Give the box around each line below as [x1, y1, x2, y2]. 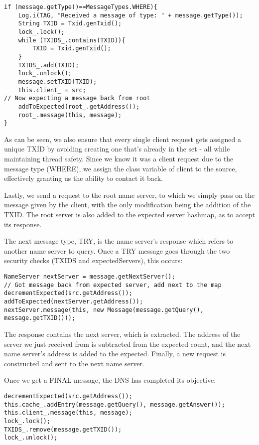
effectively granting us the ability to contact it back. [4, 173, 163, 183]
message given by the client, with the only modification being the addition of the [4, 199, 251, 210]
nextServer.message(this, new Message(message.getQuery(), [4, 306, 204, 313]
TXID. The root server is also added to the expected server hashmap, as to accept [4, 209, 255, 219]
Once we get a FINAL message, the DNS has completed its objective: [4, 375, 216, 385]
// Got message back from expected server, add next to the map [4, 281, 222, 289]
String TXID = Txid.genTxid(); [18, 20, 122, 27]
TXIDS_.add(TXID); [18, 61, 79, 69]
